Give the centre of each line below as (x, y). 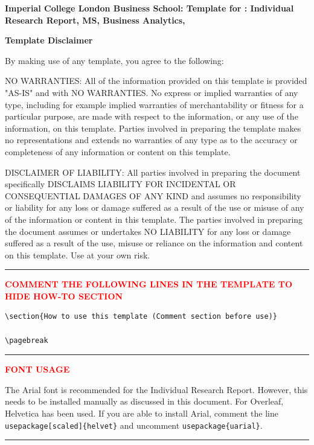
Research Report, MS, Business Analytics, (95, 20)
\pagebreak (27, 340)
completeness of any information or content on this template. (118, 151)
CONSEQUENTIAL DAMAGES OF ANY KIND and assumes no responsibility (153, 195)
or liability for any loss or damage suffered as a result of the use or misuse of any (155, 207)
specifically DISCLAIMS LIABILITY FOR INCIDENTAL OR (120, 184)
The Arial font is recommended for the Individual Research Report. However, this (156, 389)
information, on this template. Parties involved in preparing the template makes (153, 128)
